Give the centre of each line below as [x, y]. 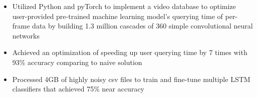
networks [26, 35]
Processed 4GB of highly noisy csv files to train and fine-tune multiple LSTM [131, 79]
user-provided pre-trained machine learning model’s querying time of [117, 16]
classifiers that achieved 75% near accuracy [78, 89]
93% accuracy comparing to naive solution [77, 62]
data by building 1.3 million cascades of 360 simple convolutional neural [143, 26]
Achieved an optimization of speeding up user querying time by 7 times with [130, 52]
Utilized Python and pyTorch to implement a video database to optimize [124, 6]
